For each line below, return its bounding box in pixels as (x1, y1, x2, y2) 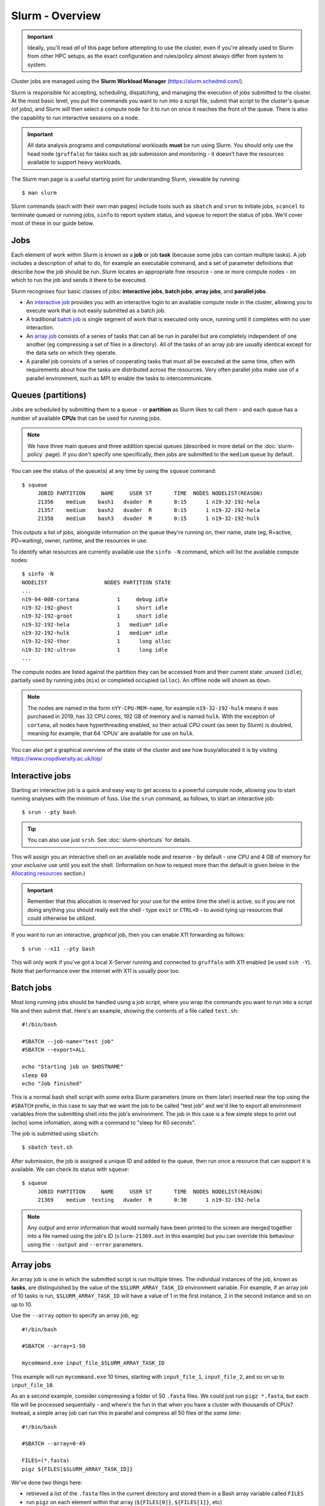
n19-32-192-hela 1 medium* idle (22, 621, 168, 628)
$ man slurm (22, 190, 57, 196)
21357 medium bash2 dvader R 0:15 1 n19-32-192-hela (37, 507, 260, 513)
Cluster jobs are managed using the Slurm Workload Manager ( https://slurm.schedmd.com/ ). (11, 78, 244, 85)
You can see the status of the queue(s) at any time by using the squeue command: (11, 467, 217, 475)
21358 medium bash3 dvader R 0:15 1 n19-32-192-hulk (37, 515, 260, 522)
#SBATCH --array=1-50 (22, 1343, 85, 1349)
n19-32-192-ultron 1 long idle (22, 646, 168, 653)
